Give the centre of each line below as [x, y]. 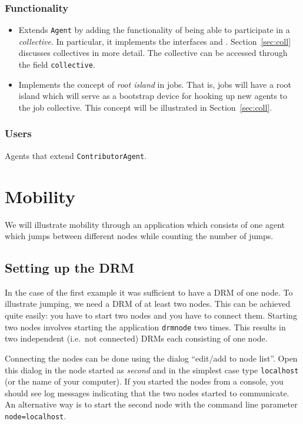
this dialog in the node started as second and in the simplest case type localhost [152, 370]
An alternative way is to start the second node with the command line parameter [151, 404]
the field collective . [57, 64]
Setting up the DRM [69, 268]
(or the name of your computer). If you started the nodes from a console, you [144, 381]
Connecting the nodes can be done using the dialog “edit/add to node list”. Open [151, 358]
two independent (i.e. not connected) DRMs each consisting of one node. [136, 338]
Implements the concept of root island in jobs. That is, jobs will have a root [155, 84]
